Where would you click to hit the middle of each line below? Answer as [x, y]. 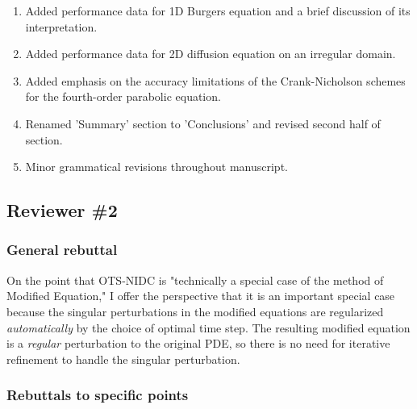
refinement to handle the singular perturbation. [123, 359]
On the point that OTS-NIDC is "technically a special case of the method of [195, 280]
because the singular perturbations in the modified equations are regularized [195, 311]
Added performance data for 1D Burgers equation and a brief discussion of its [218, 10]
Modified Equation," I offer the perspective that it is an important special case [201, 296]
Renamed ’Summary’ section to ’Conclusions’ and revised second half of [203, 123]
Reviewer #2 [62, 210]
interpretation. [61, 26]
